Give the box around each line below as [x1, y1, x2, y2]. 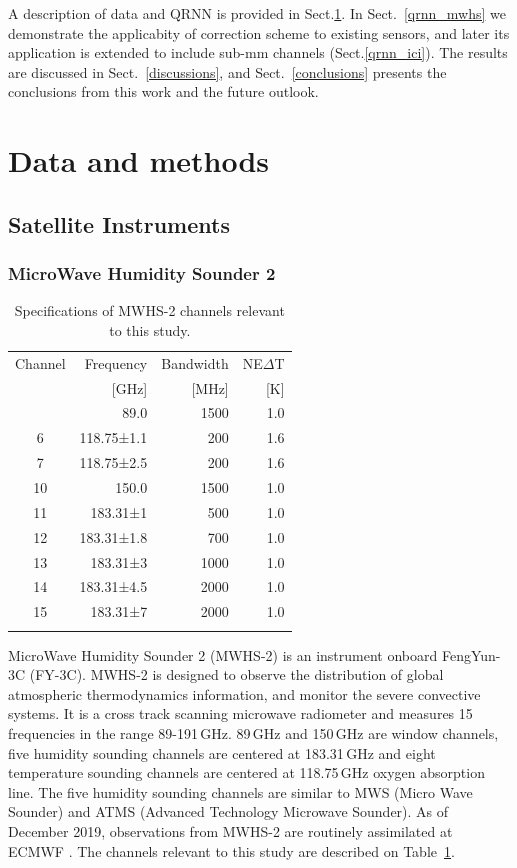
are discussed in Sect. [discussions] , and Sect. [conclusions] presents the [8, 61, 447, 82]
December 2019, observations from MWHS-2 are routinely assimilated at [8, 820, 453, 841]
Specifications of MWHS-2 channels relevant [14, 300, 285, 321]
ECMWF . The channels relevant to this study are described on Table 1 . [8, 840, 455, 861]
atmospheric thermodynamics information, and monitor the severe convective [8, 683, 481, 704]
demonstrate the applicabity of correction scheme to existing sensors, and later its [8, 22, 510, 43]
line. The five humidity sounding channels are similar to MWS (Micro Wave [8, 781, 473, 802]
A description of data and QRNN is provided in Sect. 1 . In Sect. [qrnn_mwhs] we [8, 3, 506, 23]
